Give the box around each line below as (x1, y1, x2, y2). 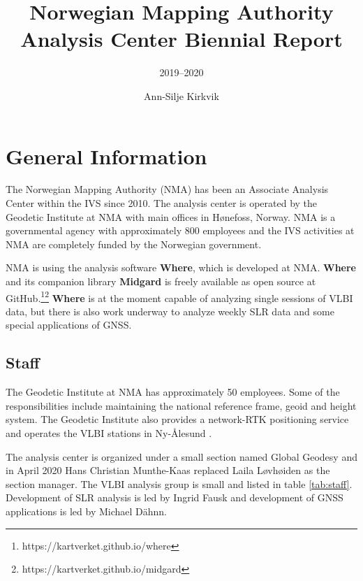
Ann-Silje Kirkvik (144, 88, 219, 103)
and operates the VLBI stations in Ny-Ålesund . (6, 426, 212, 440)
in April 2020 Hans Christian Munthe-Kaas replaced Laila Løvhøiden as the (6, 463, 330, 478)
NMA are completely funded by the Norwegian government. (6, 236, 262, 251)
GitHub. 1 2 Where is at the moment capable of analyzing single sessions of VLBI (6, 288, 353, 305)
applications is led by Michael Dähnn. (6, 503, 167, 518)
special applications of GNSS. (6, 317, 132, 332)
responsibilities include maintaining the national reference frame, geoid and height (6, 398, 357, 413)
